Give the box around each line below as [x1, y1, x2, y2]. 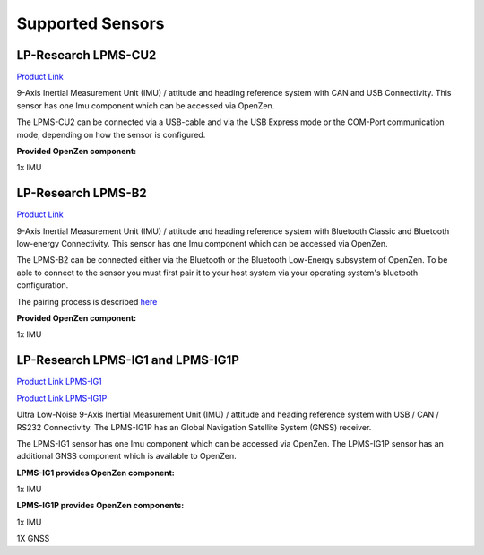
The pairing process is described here [16, 296, 158, 307]
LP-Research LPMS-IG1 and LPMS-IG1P [16, 352, 239, 368]
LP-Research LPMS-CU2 [16, 48, 157, 63]
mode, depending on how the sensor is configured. [16, 129, 206, 140]
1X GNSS [16, 533, 50, 544]
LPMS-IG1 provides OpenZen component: [16, 467, 175, 478]
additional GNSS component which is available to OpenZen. [16, 451, 237, 462]
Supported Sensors [16, 13, 165, 33]
